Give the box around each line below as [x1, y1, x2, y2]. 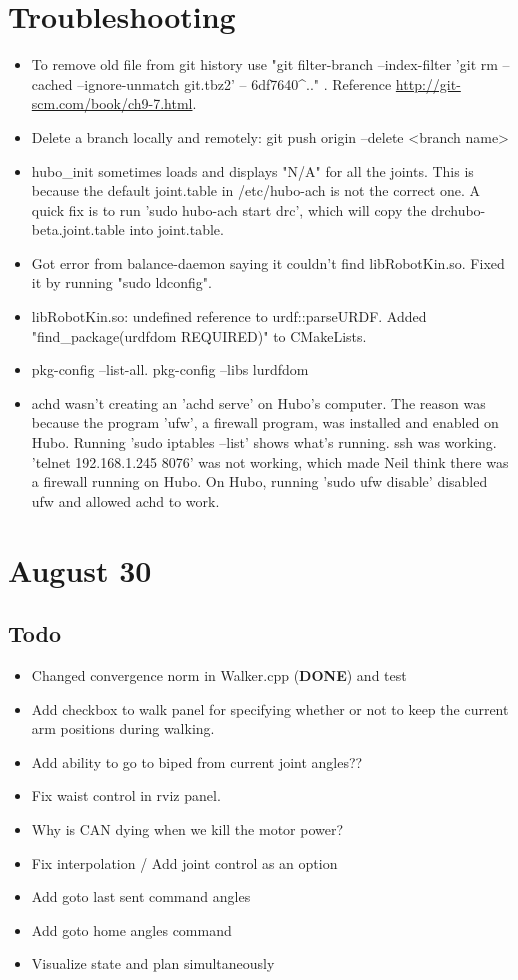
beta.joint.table [31, 219, 125, 240]
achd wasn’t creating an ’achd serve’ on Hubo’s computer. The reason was [31, 392, 486, 413]
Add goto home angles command [31, 919, 232, 940]
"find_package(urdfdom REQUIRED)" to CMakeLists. [31, 325, 367, 346]
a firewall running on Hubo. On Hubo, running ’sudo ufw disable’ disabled [31, 471, 488, 492]
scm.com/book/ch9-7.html [31, 93, 193, 114]
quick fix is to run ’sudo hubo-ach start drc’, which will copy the [31, 199, 427, 220]
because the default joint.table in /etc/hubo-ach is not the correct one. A [31, 180, 481, 201]
